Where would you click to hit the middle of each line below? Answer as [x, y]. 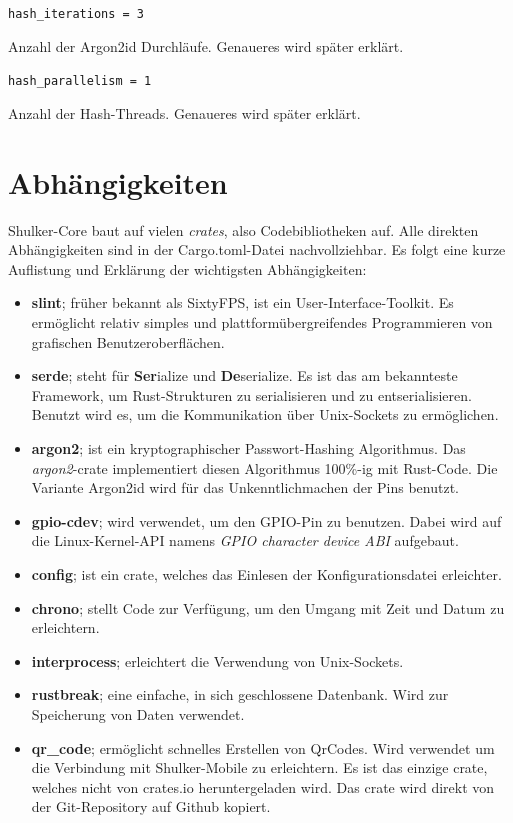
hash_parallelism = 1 [80, 81]
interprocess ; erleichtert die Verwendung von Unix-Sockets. [217, 660]
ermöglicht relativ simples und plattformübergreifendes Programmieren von [262, 322]
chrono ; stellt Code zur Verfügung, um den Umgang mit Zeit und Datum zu [268, 607]
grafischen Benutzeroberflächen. [128, 341]
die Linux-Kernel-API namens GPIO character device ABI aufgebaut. [245, 540]
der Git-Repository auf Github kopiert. [151, 806]
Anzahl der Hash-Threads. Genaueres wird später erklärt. [184, 112]
